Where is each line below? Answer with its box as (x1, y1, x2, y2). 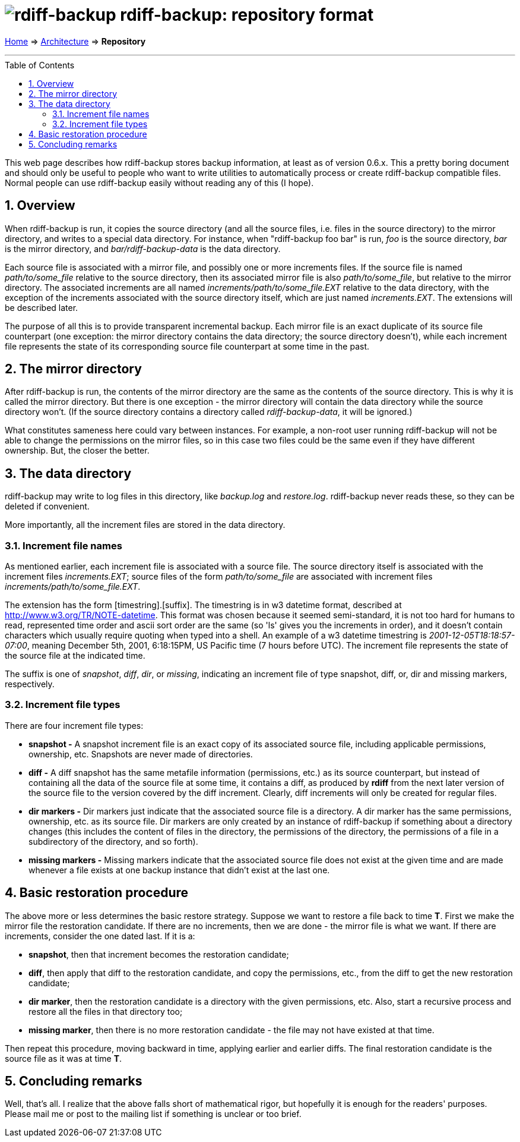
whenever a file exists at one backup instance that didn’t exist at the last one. (28, 864, 330, 875)
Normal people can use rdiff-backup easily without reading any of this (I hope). (5, 177, 314, 188)
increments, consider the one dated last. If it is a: (5, 930, 195, 941)
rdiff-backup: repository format (120, 5, 374, 25)
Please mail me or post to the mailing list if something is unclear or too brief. (5, 1109, 302, 1119)
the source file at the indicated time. (5, 650, 145, 661)
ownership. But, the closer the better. (5, 445, 150, 456)
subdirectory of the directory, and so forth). (28, 836, 198, 847)
